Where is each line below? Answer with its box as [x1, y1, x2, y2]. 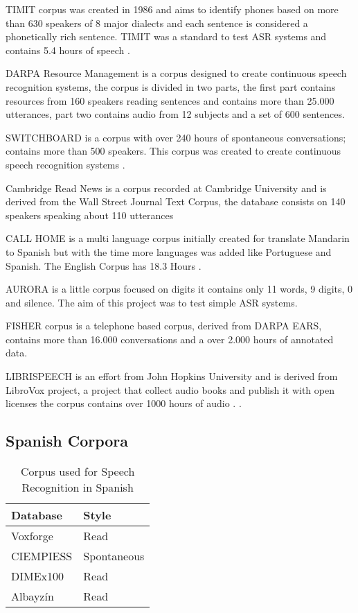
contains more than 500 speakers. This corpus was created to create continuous [6, 144, 341, 158]
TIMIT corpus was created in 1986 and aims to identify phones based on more [6, 2, 339, 16]
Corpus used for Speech [21, 463, 135, 480]
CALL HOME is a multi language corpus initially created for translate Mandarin [6, 231, 350, 245]
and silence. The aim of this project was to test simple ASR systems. [6, 295, 298, 309]
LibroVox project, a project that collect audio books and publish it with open [6, 382, 334, 397]
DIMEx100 [11, 568, 64, 585]
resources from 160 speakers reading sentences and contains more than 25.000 [6, 93, 334, 107]
